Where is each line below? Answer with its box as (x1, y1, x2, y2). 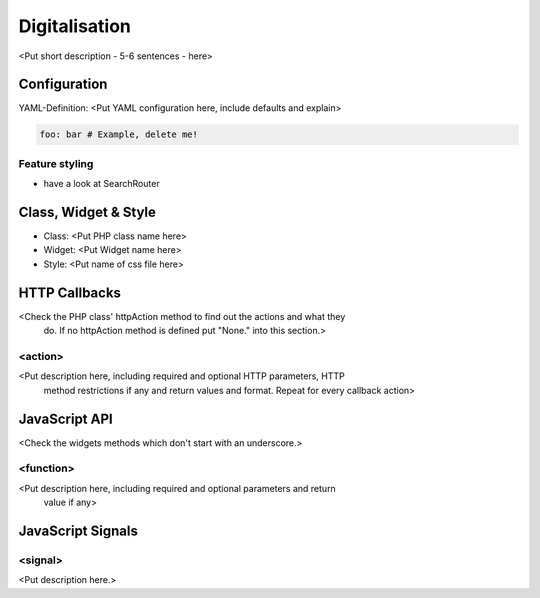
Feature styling (18, 156, 94, 170)
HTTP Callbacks (18, 284, 122, 301)
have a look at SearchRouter (43, 178, 160, 190)
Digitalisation (18, 15, 132, 37)
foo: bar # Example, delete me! (39, 129, 199, 140)
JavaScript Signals (18, 522, 139, 539)
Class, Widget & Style (18, 203, 157, 220)
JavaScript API (18, 410, 114, 427)
